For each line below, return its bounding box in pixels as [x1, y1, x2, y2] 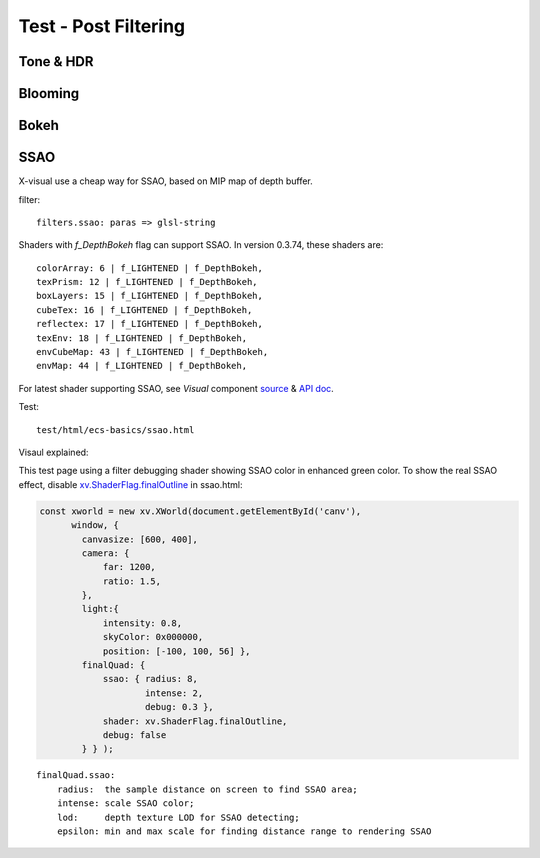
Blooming [18, 85, 80, 102]
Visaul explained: [18, 446, 89, 458]
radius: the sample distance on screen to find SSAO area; [56, 783, 359, 795]
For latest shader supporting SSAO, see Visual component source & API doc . [18, 382, 334, 394]
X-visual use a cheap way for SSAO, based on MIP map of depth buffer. [18, 175, 314, 187]
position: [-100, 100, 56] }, [102, 645, 251, 657]
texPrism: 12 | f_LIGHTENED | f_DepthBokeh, [36, 276, 259, 288]
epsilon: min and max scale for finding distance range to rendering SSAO [56, 825, 432, 837]
